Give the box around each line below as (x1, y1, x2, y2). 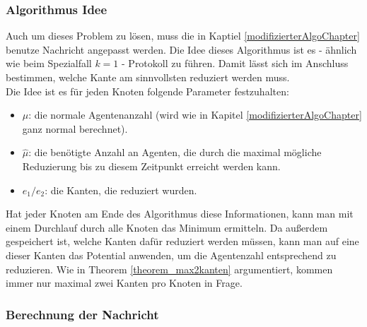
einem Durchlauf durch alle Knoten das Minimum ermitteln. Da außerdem (6, 220, 328, 234)
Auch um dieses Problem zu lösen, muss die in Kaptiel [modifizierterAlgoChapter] (6, 28, 360, 43)
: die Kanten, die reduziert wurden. (45, 182, 197, 197)
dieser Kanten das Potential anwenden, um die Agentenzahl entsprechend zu (6, 247, 337, 262)
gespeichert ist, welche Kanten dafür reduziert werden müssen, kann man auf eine (6, 234, 359, 249)
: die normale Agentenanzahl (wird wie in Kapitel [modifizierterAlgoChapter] (28, 107, 362, 122)
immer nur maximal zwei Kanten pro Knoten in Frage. (6, 275, 243, 290)
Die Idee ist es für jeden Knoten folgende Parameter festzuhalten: (6, 83, 289, 98)
